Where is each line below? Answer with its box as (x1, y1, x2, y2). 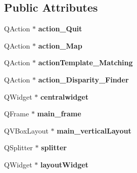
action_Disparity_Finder (38, 74, 129, 84)
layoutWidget (40, 159, 88, 169)
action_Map (38, 40, 82, 51)
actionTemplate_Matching (38, 57, 133, 68)
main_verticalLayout (57, 125, 131, 136)
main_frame (37, 108, 81, 119)
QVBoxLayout (4, 125, 49, 136)
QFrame (4, 108, 29, 119)
